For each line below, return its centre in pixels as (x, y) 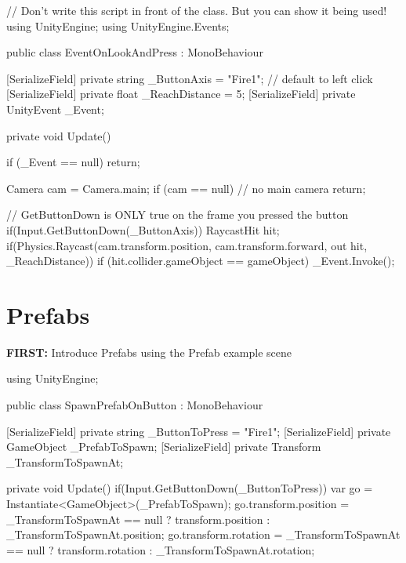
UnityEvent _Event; (55, 109)
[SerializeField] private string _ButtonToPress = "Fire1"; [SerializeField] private (199, 431)
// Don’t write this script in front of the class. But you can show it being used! (197, 10)
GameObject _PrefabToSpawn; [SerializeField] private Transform (164, 447)
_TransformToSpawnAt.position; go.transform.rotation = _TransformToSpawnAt (203, 534)
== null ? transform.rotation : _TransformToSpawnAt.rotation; (161, 549)
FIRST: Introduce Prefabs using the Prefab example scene (149, 352)
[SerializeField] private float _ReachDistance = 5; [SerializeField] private (181, 94)
